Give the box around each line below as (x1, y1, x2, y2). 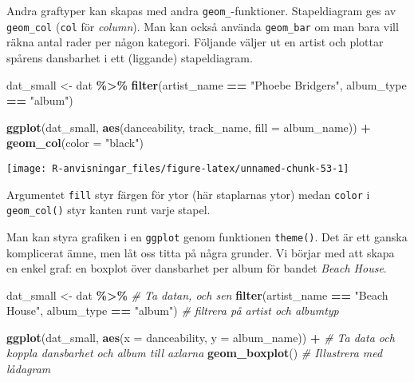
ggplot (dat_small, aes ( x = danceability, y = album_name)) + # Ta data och (6, 328, 395, 345)
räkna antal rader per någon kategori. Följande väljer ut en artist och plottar (6, 34, 384, 50)
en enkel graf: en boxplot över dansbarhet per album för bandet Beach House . (6, 260, 387, 277)
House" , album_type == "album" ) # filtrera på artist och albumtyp (6, 302, 339, 319)
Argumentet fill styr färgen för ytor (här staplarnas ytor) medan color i (6, 185, 370, 202)
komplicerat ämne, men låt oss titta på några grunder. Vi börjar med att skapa (6, 244, 395, 261)
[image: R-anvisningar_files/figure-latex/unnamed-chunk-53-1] (6, 162, 349, 174)
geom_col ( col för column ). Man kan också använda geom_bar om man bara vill (6, 18, 399, 34)
